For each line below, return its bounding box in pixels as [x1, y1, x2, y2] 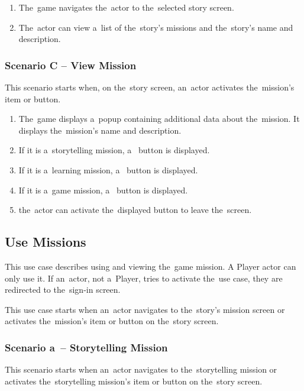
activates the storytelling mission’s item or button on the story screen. [5, 374, 263, 387]
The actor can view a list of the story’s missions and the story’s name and [18, 21, 293, 33]
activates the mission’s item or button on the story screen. [5, 315, 219, 327]
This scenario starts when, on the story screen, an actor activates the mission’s [5, 81, 295, 93]
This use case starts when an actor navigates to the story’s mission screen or [5, 303, 285, 315]
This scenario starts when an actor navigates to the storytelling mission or [5, 363, 277, 376]
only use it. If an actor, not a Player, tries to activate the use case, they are [5, 272, 283, 284]
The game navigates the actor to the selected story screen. [18, 1, 234, 13]
